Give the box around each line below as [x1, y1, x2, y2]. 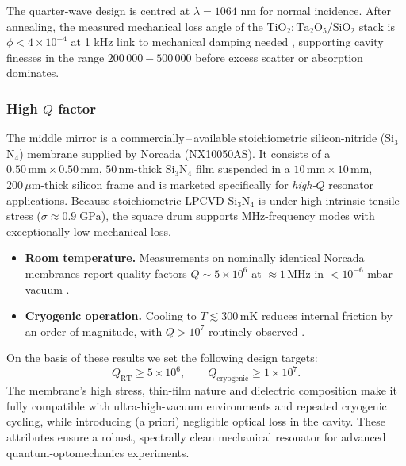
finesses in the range [6, 48, 105, 65]
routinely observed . [208, 322, 305, 339]
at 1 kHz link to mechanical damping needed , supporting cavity [71, 33, 384, 50]
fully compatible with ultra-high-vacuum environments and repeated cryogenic [6, 397, 387, 414]
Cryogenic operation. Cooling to [25, 307, 197, 324]
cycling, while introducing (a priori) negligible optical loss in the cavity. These [6, 413, 385, 429]
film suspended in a [195, 160, 290, 177]
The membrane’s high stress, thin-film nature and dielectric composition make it [6, 382, 397, 399]
